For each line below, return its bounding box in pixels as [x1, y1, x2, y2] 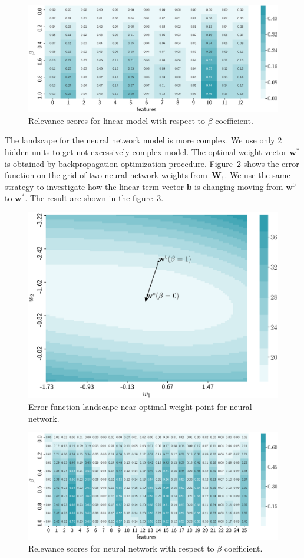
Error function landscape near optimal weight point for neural [28, 401, 252, 413]
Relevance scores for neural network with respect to [28, 542, 214, 554]
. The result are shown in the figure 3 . [25, 192, 164, 204]
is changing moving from [194, 180, 283, 192]
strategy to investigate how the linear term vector [5, 180, 184, 192]
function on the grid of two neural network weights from [5, 169, 208, 181]
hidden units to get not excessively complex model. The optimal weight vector [5, 145, 287, 157]
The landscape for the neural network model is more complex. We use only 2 [5, 134, 282, 146]
